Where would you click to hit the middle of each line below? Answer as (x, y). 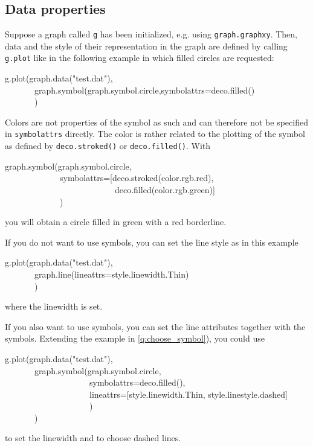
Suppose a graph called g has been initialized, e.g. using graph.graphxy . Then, (151, 34)
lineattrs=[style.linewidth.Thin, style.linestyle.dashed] (188, 394)
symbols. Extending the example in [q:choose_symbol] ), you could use (135, 338)
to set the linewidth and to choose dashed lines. (93, 438)
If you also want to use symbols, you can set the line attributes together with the (155, 326)
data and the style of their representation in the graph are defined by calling (146, 46)
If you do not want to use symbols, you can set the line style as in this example (152, 242)
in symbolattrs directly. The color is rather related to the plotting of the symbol (155, 134)
